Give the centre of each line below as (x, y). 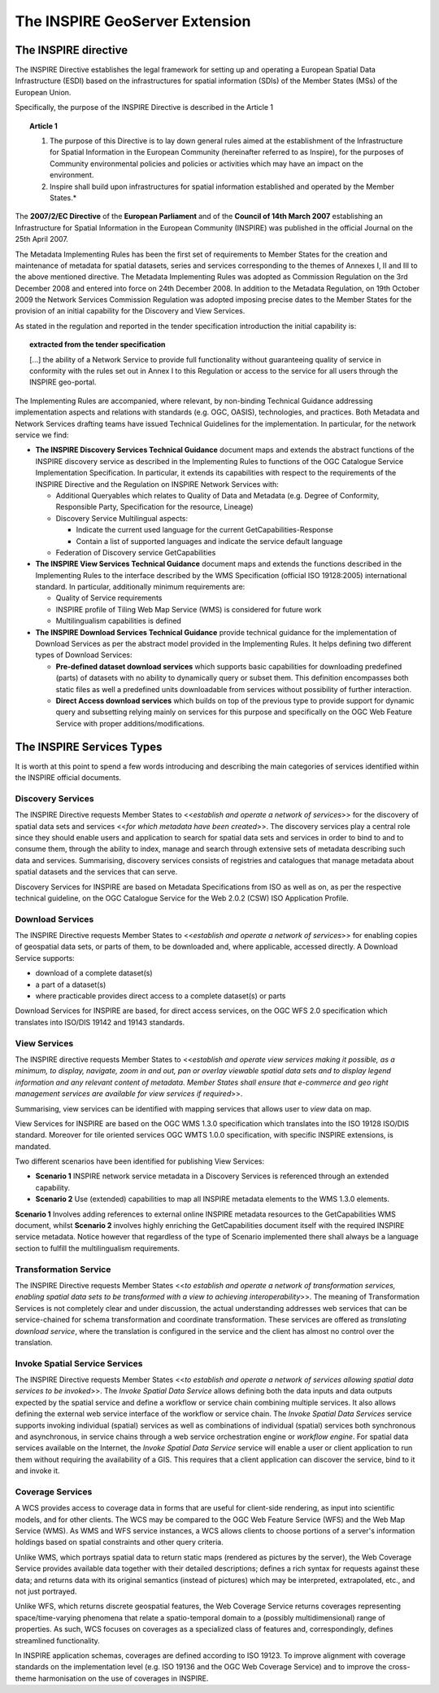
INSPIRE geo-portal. (63, 382)
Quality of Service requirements (109, 598)
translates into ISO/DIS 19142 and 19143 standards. (100, 1022)
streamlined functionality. (58, 1640)
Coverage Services (54, 1492)
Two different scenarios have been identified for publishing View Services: (140, 1161)
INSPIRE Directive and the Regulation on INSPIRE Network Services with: (157, 484)
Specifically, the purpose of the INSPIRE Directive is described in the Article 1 (144, 107)
